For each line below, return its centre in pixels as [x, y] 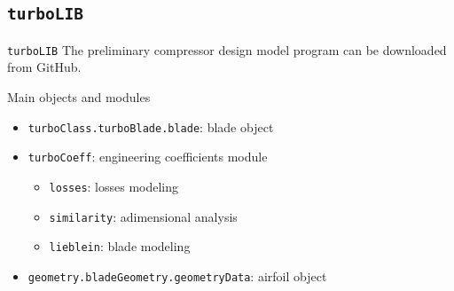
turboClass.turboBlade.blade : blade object [151, 126]
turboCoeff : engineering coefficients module [148, 157]
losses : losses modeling [114, 186]
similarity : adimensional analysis [143, 216]
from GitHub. [44, 67]
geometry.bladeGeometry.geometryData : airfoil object [177, 275]
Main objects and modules [79, 97]
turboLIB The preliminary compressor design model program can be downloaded [227, 49]
